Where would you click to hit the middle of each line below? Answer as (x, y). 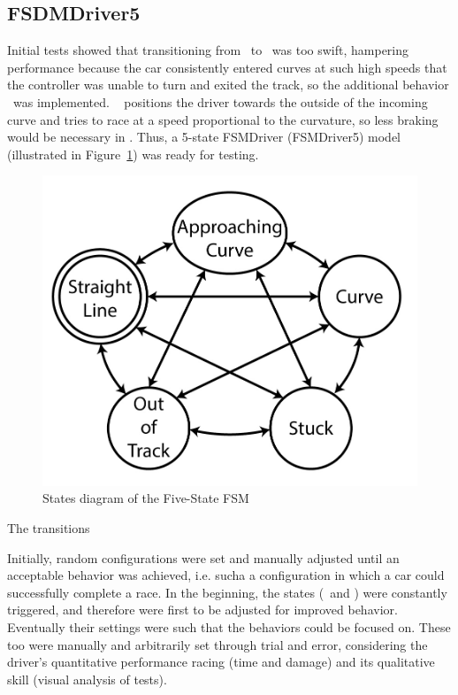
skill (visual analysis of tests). (87, 679)
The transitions (49, 528)
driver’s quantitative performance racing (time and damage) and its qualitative (221, 662)
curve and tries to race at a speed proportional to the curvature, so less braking (223, 119)
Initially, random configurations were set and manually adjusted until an (203, 557)
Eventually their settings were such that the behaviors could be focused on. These (229, 626)
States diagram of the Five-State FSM (146, 498)
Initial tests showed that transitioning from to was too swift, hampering (208, 50)
